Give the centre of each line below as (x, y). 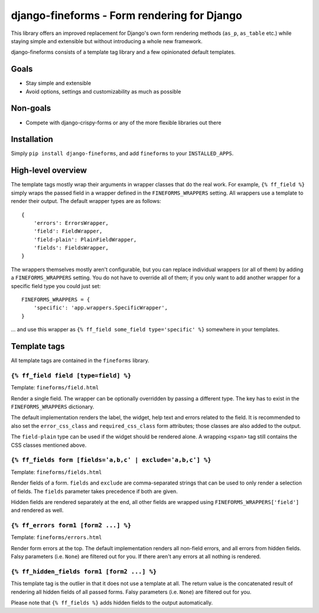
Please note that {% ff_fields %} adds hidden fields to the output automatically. (112, 603)
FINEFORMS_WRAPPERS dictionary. (53, 407)
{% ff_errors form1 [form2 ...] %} (71, 525)
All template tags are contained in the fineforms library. (80, 360)
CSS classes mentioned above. (49, 445)
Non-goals (31, 109)
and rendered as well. (37, 510)
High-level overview (49, 171)
